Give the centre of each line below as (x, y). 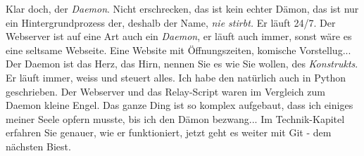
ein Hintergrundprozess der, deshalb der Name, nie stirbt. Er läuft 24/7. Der (171, 22)
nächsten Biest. (38, 146)
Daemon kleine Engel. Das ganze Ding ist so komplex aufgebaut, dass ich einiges (180, 105)
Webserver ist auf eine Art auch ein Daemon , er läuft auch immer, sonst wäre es (179, 36)
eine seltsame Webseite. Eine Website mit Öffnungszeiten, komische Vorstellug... (178, 50)
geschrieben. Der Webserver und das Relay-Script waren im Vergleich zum (165, 91)
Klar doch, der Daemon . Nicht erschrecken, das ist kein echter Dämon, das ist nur (182, 8)
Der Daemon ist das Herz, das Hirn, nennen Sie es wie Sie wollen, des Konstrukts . (182, 64)
